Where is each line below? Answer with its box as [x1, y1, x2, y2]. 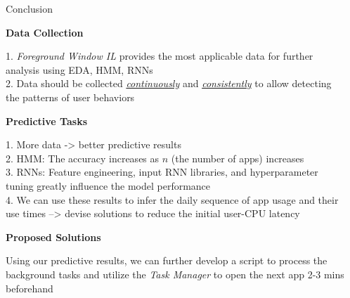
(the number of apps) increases [171, 150, 304, 165]
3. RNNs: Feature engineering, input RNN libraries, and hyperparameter [6, 164, 318, 179]
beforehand [6, 280, 53, 295]
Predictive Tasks [6, 113, 87, 128]
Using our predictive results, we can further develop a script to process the [6, 253, 328, 268]
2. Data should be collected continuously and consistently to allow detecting [6, 76, 332, 91]
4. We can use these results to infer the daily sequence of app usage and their [6, 192, 339, 207]
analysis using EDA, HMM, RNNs [6, 62, 153, 77]
